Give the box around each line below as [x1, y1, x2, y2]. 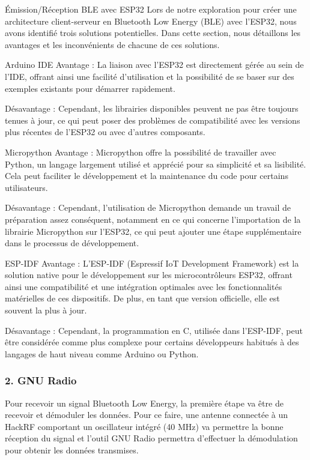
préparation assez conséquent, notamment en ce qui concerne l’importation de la [5, 213, 301, 225]
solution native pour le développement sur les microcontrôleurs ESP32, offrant [5, 268, 293, 281]
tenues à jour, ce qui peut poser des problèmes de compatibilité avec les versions [5, 113, 300, 126]
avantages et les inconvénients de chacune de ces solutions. [5, 38, 220, 50]
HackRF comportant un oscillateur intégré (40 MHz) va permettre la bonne [5, 420, 284, 432]
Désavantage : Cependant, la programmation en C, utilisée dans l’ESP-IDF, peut [5, 324, 303, 336]
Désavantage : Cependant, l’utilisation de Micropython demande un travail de [5, 201, 291, 214]
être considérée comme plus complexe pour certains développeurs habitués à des [5, 336, 299, 348]
